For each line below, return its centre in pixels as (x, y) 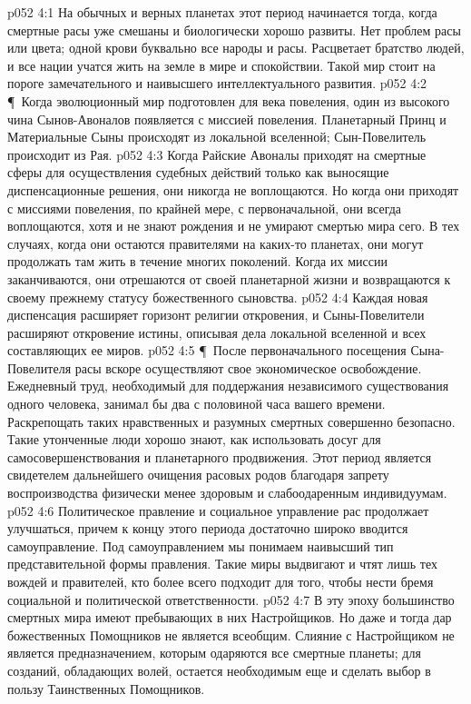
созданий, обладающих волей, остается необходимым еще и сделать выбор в (219, 670)
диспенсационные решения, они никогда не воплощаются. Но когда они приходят (233, 189)
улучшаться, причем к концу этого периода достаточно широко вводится (208, 528)
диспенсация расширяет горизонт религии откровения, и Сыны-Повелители (216, 315)
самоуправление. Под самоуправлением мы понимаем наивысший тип (201, 545)
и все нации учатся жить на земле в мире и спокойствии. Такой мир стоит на (221, 65)
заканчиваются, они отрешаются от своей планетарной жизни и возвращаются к (229, 278)
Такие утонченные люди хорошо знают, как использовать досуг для (194, 439)
